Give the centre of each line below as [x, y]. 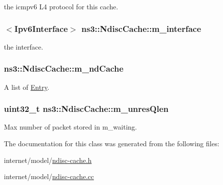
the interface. [24, 46]
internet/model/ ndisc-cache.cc [49, 176]
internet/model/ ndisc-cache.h [48, 160]
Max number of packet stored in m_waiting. [70, 127]
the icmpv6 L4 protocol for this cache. [61, 6]
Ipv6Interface [41, 28]
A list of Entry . [27, 87]
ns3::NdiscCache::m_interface [141, 28]
